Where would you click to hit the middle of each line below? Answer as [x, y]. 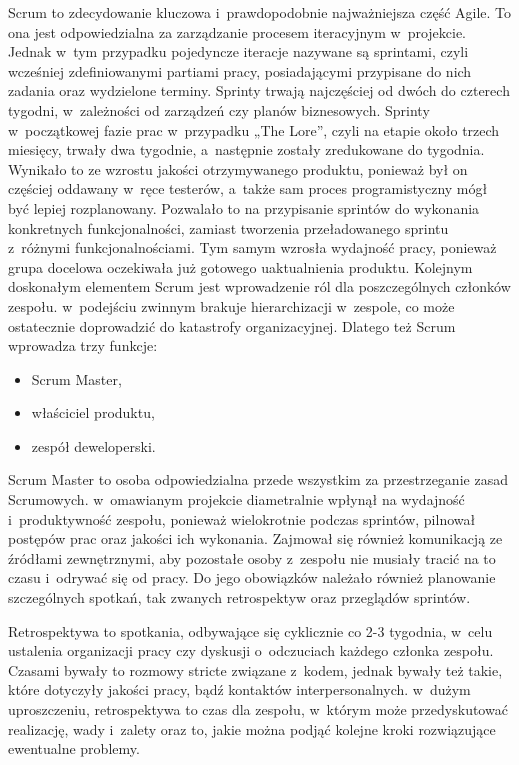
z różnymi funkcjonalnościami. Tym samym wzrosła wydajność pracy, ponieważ [252, 247]
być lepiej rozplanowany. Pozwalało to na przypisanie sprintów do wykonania [244, 207]
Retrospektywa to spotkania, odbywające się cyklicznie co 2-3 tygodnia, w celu [250, 630]
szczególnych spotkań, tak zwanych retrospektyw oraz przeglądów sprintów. [239, 597]
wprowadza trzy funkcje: [83, 345]
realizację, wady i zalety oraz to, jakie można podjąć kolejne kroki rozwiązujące [252, 728]
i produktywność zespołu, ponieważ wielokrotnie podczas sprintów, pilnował [242, 518]
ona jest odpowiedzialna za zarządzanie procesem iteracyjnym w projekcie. [237, 31]
